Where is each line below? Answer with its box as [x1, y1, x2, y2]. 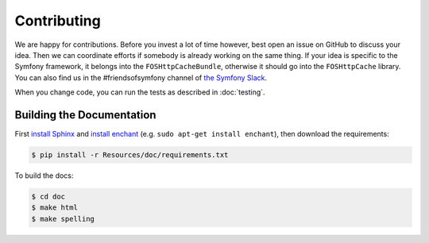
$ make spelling [31, 214, 95, 223]
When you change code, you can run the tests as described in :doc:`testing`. [14, 87, 265, 97]
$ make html [31, 203, 79, 212]
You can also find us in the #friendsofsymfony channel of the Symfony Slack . [14, 72, 268, 83]
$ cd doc [31, 191, 66, 201]
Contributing [14, 12, 101, 29]
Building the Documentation [14, 108, 157, 121]
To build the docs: [14, 171, 74, 180]
